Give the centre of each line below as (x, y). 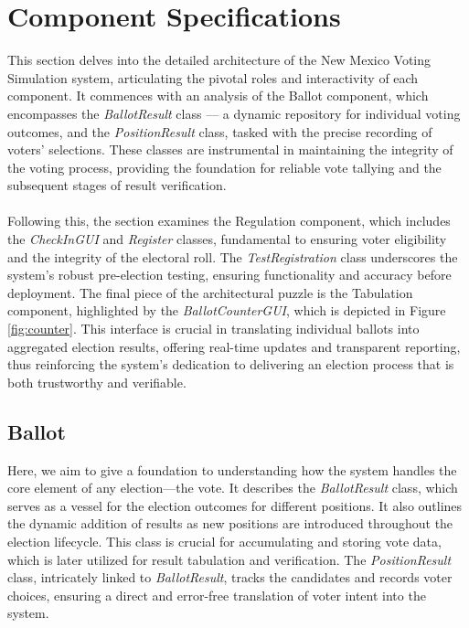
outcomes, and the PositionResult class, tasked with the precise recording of (220, 131)
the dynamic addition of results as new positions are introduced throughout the (230, 523)
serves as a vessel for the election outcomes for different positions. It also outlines (235, 505)
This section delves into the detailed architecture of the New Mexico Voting (219, 60)
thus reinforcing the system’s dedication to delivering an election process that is (231, 364)
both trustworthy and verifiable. (97, 382)
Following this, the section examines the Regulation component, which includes (229, 221)
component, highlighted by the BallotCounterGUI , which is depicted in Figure (227, 310)
